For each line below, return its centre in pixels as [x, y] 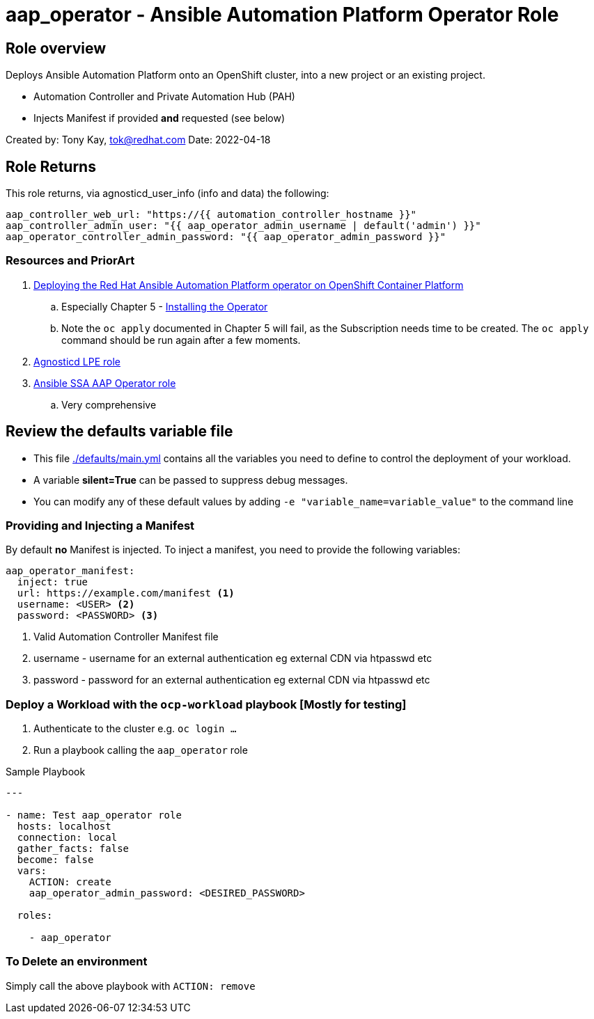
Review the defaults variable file [119, 432]
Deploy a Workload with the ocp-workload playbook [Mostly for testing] [206, 704]
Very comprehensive [109, 404]
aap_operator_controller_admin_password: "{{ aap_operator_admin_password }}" [226, 237]
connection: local [67, 838]
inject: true [53, 582]
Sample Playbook [46, 772]
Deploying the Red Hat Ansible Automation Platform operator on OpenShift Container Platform [249, 285]
